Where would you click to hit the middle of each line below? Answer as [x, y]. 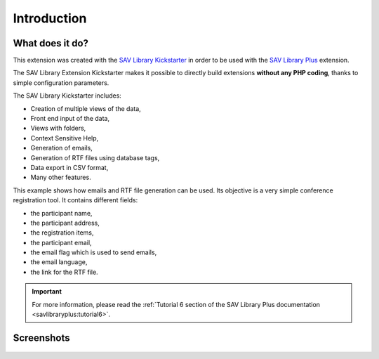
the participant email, [61, 242]
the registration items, [62, 233]
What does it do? [51, 43]
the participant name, [61, 213]
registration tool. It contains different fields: [75, 200]
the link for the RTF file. [64, 272]
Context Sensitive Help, [65, 138]
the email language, [59, 262]
